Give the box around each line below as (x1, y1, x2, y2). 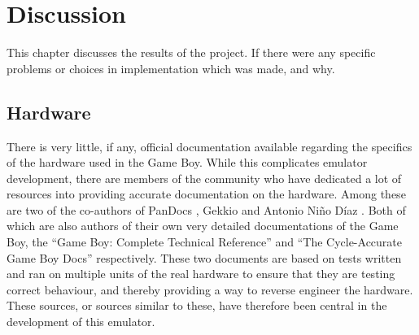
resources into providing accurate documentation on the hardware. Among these (7, 185, 406, 202)
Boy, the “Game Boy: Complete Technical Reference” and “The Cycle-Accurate (7, 233, 403, 250)
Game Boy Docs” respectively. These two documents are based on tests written (7, 249, 402, 266)
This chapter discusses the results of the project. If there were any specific (7, 44, 376, 61)
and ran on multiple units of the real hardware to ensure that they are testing (7, 265, 395, 282)
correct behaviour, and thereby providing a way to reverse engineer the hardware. (7, 281, 413, 298)
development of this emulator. (7, 313, 155, 330)
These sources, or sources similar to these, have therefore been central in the (7, 297, 387, 314)
